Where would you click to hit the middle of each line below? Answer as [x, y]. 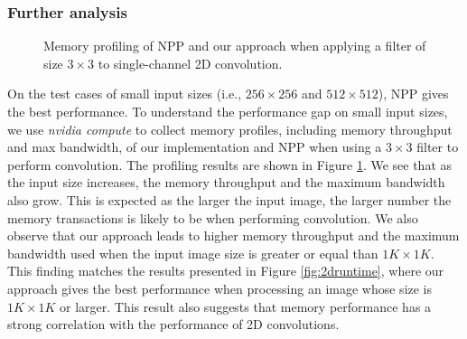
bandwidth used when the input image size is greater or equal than [193, 253]
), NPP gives [413, 94]
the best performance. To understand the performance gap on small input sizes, [228, 111]
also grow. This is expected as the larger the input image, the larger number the [229, 199]
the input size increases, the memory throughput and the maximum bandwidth [226, 182]
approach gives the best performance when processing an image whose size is [220, 288]
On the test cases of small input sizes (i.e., [125, 94]
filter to [438, 147]
